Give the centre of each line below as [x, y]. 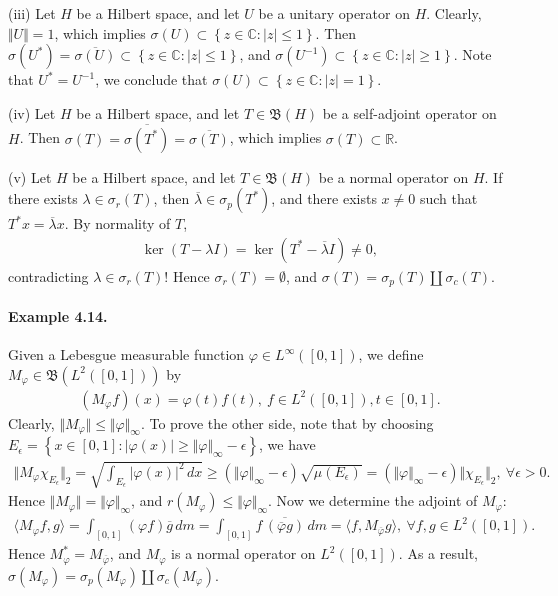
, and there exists [324, 198]
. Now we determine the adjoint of [373, 500]
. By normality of [117, 223]
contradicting [48, 275]
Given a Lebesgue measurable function [126, 354]
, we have [287, 444]
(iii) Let [32, 13]
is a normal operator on [243, 553]
